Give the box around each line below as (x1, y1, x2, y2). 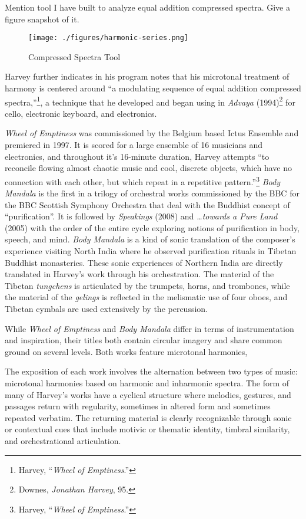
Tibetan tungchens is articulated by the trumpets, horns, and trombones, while (5, 279, 290, 291)
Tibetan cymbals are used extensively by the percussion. (5, 303, 208, 315)
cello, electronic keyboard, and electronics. (5, 107, 157, 119)
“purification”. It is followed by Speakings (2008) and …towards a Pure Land (5, 210, 278, 222)
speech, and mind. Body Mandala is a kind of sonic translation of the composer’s (5, 233, 295, 245)
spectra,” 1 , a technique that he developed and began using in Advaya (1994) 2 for (5, 94, 295, 108)
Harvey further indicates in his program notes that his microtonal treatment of (5, 70, 290, 83)
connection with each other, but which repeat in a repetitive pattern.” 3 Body (5, 173, 280, 188)
